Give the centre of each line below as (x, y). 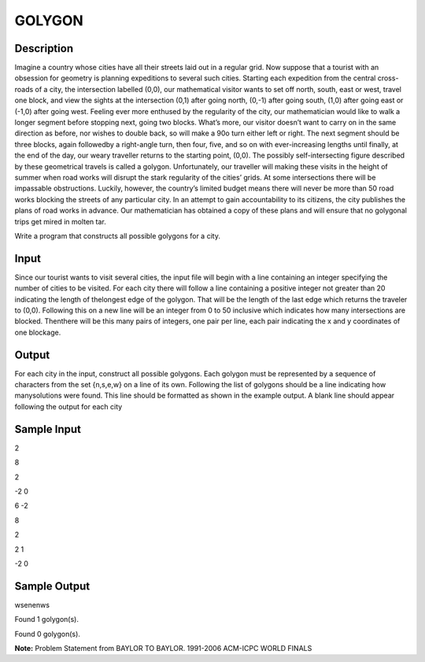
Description (44, 48)
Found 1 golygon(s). (46, 619)
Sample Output (52, 586)
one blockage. (38, 332)
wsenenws (32, 605)
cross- (388, 78)
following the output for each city (68, 406)
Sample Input (48, 429)
